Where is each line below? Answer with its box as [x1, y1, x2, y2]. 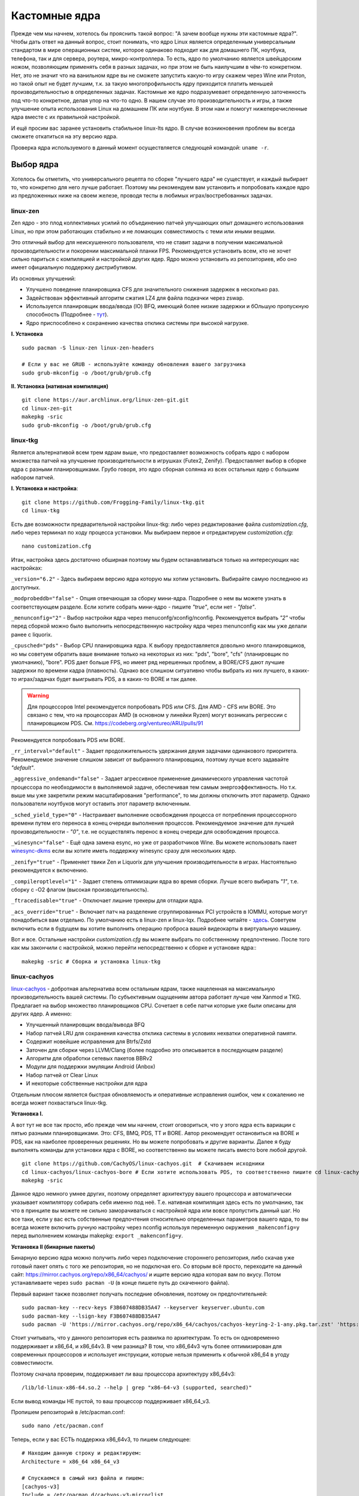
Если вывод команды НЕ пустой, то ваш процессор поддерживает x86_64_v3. [11, 1397, 211, 1404]
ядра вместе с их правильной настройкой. [11, 114, 121, 121]
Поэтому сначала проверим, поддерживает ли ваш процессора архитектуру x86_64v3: [11, 1370, 236, 1378]
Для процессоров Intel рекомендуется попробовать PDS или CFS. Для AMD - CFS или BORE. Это [27, 703, 276, 710]
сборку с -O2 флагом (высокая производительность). [11, 886, 149, 893]
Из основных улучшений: [11, 275, 76, 282]
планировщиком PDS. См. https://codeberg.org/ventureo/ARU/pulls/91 [27, 720, 203, 727]
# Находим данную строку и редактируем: [22, 1450, 142, 1457]
